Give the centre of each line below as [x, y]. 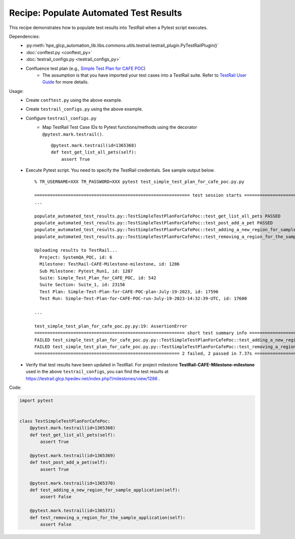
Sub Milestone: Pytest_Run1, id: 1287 [86, 271]
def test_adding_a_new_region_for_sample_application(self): [105, 490]
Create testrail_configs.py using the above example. [84, 109]
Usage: [16, 91]
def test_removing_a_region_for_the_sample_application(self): [108, 517]
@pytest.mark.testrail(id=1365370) [73, 483]
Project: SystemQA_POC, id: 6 [76, 257]
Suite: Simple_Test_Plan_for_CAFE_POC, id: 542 [98, 278]
